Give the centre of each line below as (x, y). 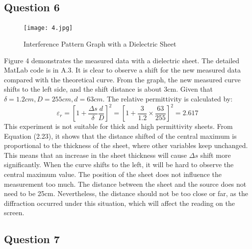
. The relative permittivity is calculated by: (168, 99)
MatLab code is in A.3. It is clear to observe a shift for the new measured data (122, 70)
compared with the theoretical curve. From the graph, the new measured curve (122, 79)
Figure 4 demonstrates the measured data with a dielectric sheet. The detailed (122, 60)
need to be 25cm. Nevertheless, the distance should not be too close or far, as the (126, 193)
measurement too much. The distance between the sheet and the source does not (125, 184)
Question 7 (32, 239)
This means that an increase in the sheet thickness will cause (96, 155)
